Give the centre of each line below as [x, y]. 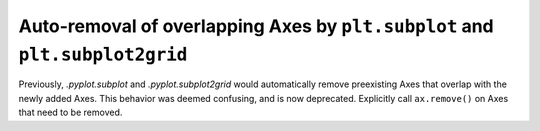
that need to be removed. [70, 112]
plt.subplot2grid [103, 54]
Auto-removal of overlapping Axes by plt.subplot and [256, 26]
